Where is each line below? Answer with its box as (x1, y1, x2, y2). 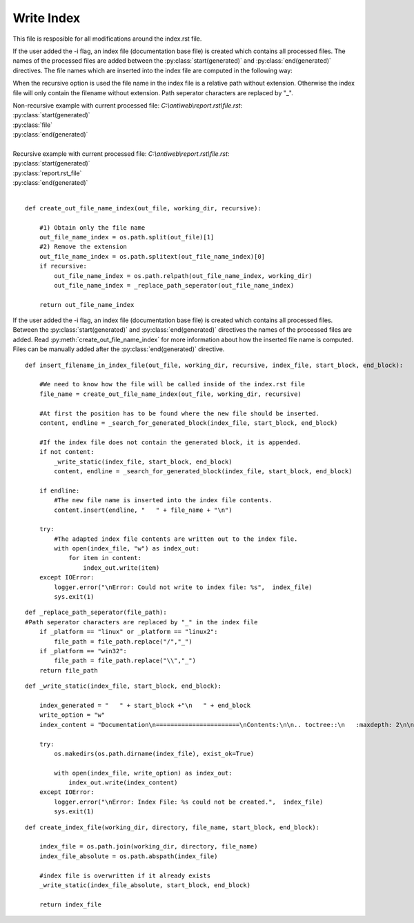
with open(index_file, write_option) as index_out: (54, 769, 233, 777)
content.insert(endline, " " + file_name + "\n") (54, 506, 233, 514)
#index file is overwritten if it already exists (39, 871, 210, 880)
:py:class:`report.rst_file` (12, 169, 82, 177)
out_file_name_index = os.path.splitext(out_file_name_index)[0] (39, 252, 266, 260)
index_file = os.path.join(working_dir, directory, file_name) (39, 842, 258, 851)
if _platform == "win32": (39, 647, 128, 655)
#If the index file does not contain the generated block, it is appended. (39, 438, 302, 446)
